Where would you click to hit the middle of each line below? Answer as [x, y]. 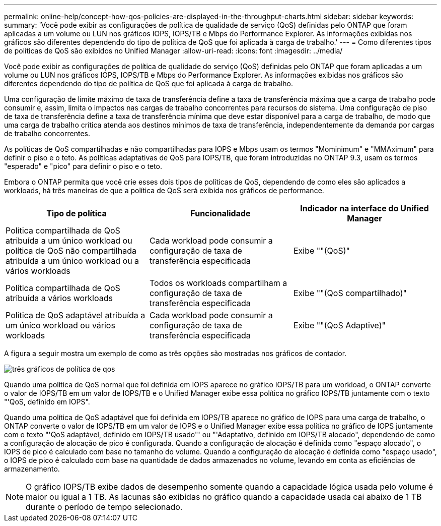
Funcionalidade [220, 213]
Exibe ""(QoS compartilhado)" [350, 293]
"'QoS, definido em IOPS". [47, 402]
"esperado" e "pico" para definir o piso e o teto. [83, 166]
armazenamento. [32, 469]
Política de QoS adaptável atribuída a [76, 315]
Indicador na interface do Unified [364, 208]
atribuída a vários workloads [59, 298]
